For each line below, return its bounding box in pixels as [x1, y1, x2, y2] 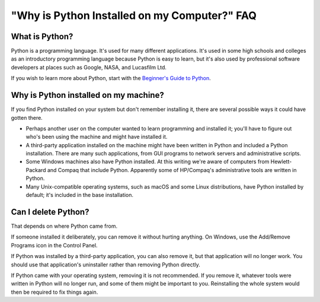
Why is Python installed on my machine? [11, 90, 164, 100]
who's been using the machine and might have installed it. [25, 133, 168, 141]
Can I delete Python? [11, 206, 89, 217]
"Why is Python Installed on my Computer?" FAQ [11, 9, 257, 22]
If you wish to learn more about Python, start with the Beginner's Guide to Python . [11, 75, 211, 82]
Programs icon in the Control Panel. [11, 241, 98, 249]
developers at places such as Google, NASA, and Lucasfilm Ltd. [11, 63, 167, 71]
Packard [25, 166, 46, 173]
